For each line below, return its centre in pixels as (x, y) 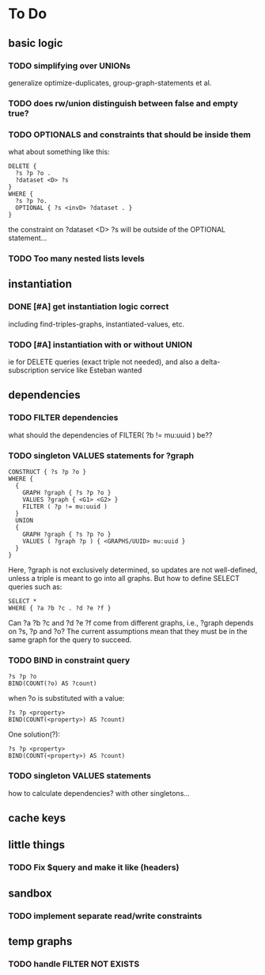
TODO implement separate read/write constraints (105, 916)
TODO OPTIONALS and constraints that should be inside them (130, 134)
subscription (28, 370)
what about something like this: (59, 152)
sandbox (30, 893)
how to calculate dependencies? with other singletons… (99, 793)
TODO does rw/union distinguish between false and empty (123, 103)
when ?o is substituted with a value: (66, 698)
